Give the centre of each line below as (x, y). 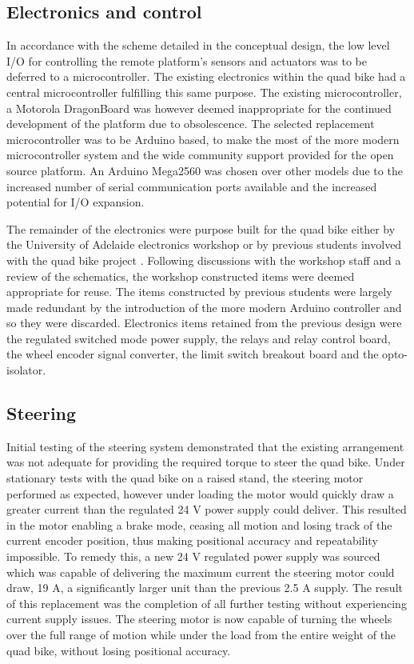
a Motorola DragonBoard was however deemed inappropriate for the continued (199, 108)
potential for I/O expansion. (76, 202)
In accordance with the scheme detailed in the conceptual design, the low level (198, 45)
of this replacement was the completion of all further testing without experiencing (207, 603)
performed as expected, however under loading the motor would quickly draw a (200, 493)
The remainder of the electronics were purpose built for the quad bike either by (201, 228)
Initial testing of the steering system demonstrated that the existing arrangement (205, 446)
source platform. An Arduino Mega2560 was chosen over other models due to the (205, 170)
